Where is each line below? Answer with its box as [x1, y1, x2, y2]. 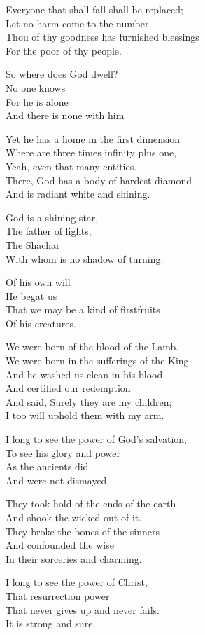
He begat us [6, 288, 57, 303]
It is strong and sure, [6, 616, 96, 631]
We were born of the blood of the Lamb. [6, 339, 179, 354]
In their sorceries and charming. [6, 551, 142, 566]
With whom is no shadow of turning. [6, 251, 164, 266]
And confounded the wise [6, 538, 114, 552]
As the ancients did [6, 459, 89, 474]
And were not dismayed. [6, 472, 110, 487]
